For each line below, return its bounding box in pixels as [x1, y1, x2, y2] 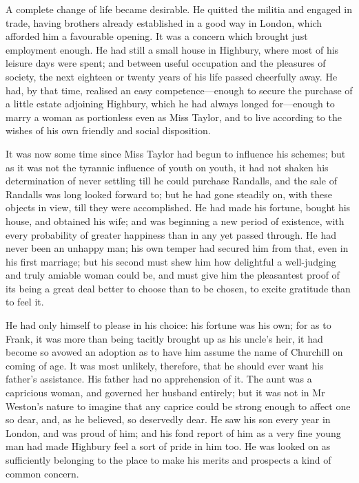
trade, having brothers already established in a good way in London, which [6, 15, 322, 30]
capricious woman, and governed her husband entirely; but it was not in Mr [6, 385, 325, 400]
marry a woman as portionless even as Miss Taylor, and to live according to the [6, 109, 342, 124]
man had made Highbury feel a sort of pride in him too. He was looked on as [6, 439, 331, 453]
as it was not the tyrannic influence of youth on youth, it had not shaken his [6, 160, 329, 174]
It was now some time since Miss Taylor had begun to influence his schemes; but [6, 146, 346, 160]
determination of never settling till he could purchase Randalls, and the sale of [6, 173, 337, 188]
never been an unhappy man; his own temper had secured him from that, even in [6, 241, 349, 255]
